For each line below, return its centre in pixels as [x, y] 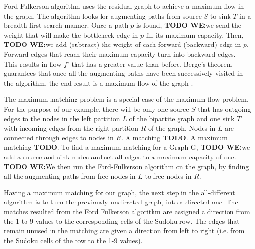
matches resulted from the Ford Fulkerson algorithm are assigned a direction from [127, 211]
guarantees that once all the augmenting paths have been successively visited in [124, 73]
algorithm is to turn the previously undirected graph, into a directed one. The [121, 202]
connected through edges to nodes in [59, 137]
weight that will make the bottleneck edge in [71, 34]
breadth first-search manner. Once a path [66, 25]
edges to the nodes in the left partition [62, 118]
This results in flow [33, 63]
